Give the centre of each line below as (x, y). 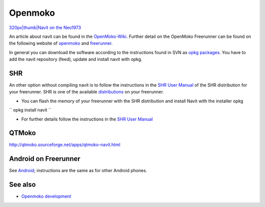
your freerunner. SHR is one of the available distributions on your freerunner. (86, 92)
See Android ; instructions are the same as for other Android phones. (78, 171)
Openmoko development (46, 196)
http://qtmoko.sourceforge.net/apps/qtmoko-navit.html (65, 145)
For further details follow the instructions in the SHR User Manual (87, 119)
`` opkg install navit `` (30, 110)
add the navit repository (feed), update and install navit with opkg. (76, 59)
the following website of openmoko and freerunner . (61, 43)
